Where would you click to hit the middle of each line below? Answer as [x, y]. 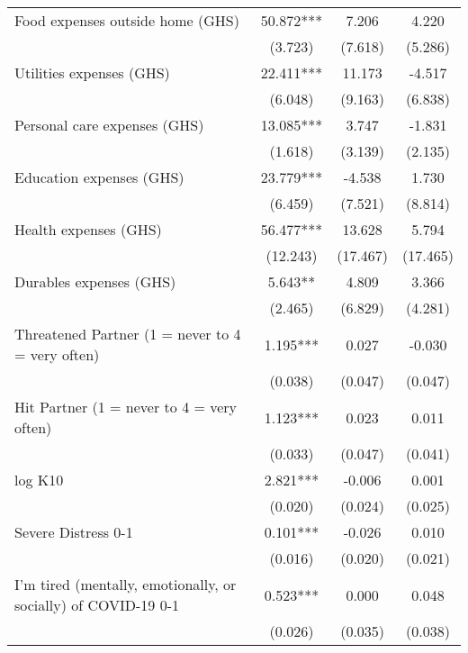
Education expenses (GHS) [99, 177]
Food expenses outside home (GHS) [127, 20]
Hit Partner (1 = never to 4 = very [126, 407]
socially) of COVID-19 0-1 [97, 605]
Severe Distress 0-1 [74, 532]
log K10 [39, 480]
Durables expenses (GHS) [95, 281]
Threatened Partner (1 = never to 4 [128, 334]
